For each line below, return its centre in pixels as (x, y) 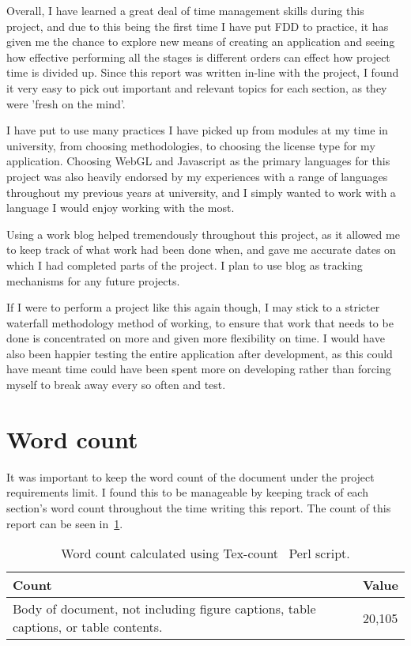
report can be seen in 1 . (65, 523)
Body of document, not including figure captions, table (164, 609)
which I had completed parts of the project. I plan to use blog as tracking (185, 264)
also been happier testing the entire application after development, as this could (200, 353)
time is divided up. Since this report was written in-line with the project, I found (203, 72)
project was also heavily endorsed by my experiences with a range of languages (197, 176)
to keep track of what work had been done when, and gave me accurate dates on (201, 249)
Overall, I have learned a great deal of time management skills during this (185, 10)
